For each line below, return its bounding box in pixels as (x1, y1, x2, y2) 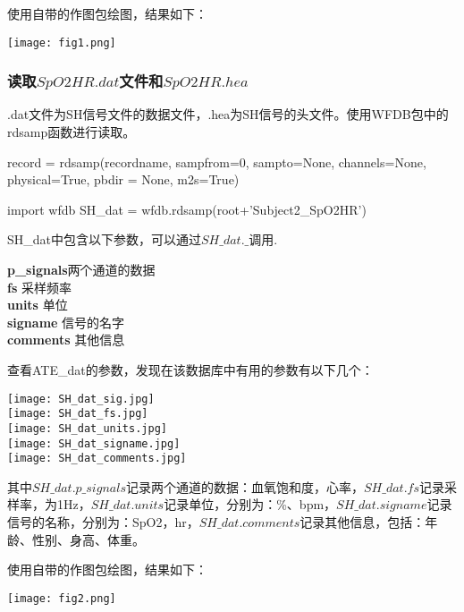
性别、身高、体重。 (31, 530, 145, 548)
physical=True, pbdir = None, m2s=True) (7, 170, 240, 189)
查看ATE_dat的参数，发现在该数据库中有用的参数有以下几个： (7, 361, 374, 378)
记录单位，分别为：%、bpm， (164, 495, 337, 514)
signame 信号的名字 (7, 312, 125, 331)
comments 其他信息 (7, 330, 125, 349)
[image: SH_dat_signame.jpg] (7, 437, 181, 450)
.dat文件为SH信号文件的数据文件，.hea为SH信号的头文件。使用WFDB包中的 (7, 105, 449, 123)
